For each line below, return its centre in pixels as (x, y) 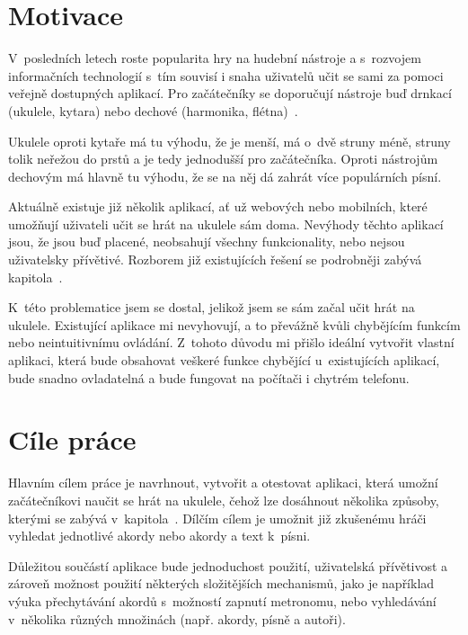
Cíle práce (72, 439)
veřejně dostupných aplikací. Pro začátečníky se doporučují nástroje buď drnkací (230, 93)
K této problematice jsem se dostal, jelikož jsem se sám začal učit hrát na (212, 307)
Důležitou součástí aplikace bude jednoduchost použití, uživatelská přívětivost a (228, 565)
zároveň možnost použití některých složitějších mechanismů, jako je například (221, 583)
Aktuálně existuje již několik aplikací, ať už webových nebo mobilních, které (218, 206)
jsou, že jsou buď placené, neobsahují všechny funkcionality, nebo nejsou (207, 241)
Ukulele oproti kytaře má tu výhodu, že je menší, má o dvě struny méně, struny (230, 141)
